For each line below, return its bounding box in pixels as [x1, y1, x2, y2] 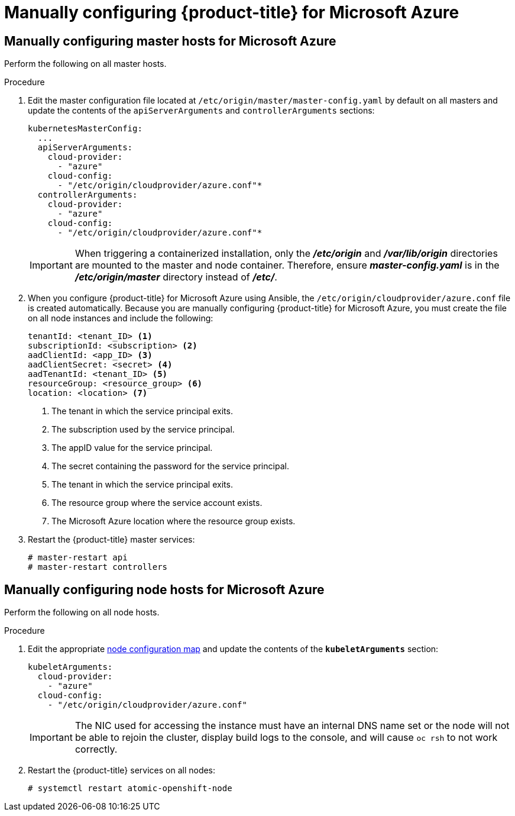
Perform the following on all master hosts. [4, 59, 167, 69]
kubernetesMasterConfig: [28, 124, 142, 134]
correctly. [75, 743, 118, 756]
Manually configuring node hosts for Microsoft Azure [4, 582, 325, 597]
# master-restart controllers [28, 562, 168, 572]
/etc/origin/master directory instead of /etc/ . [75, 271, 277, 283]
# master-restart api [28, 553, 128, 563]
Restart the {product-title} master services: [28, 534, 195, 545]
